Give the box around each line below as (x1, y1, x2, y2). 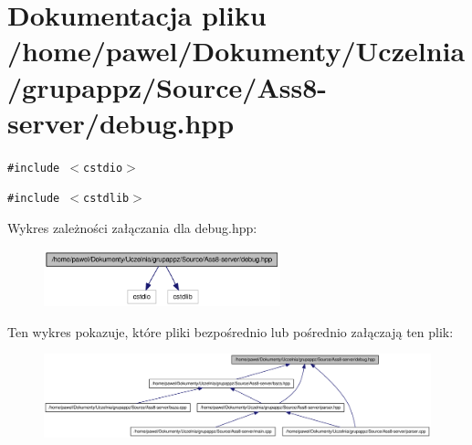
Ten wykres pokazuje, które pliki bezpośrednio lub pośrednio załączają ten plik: (7, 322, 454, 341)
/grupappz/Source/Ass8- (7, 68, 328, 105)
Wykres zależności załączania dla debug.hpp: (7, 218, 257, 237)
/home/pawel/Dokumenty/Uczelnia (7, 32, 466, 69)
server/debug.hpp (7, 103, 235, 141)
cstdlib (83, 192, 130, 206)
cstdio (83, 161, 123, 175)
